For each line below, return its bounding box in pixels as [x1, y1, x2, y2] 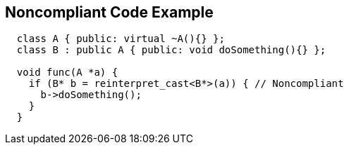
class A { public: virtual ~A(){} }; [16, 33, 225, 45]
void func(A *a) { [16, 67, 118, 79]
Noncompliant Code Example [5, 4, 214, 21]
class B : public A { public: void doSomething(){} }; [16, 44, 326, 56]
